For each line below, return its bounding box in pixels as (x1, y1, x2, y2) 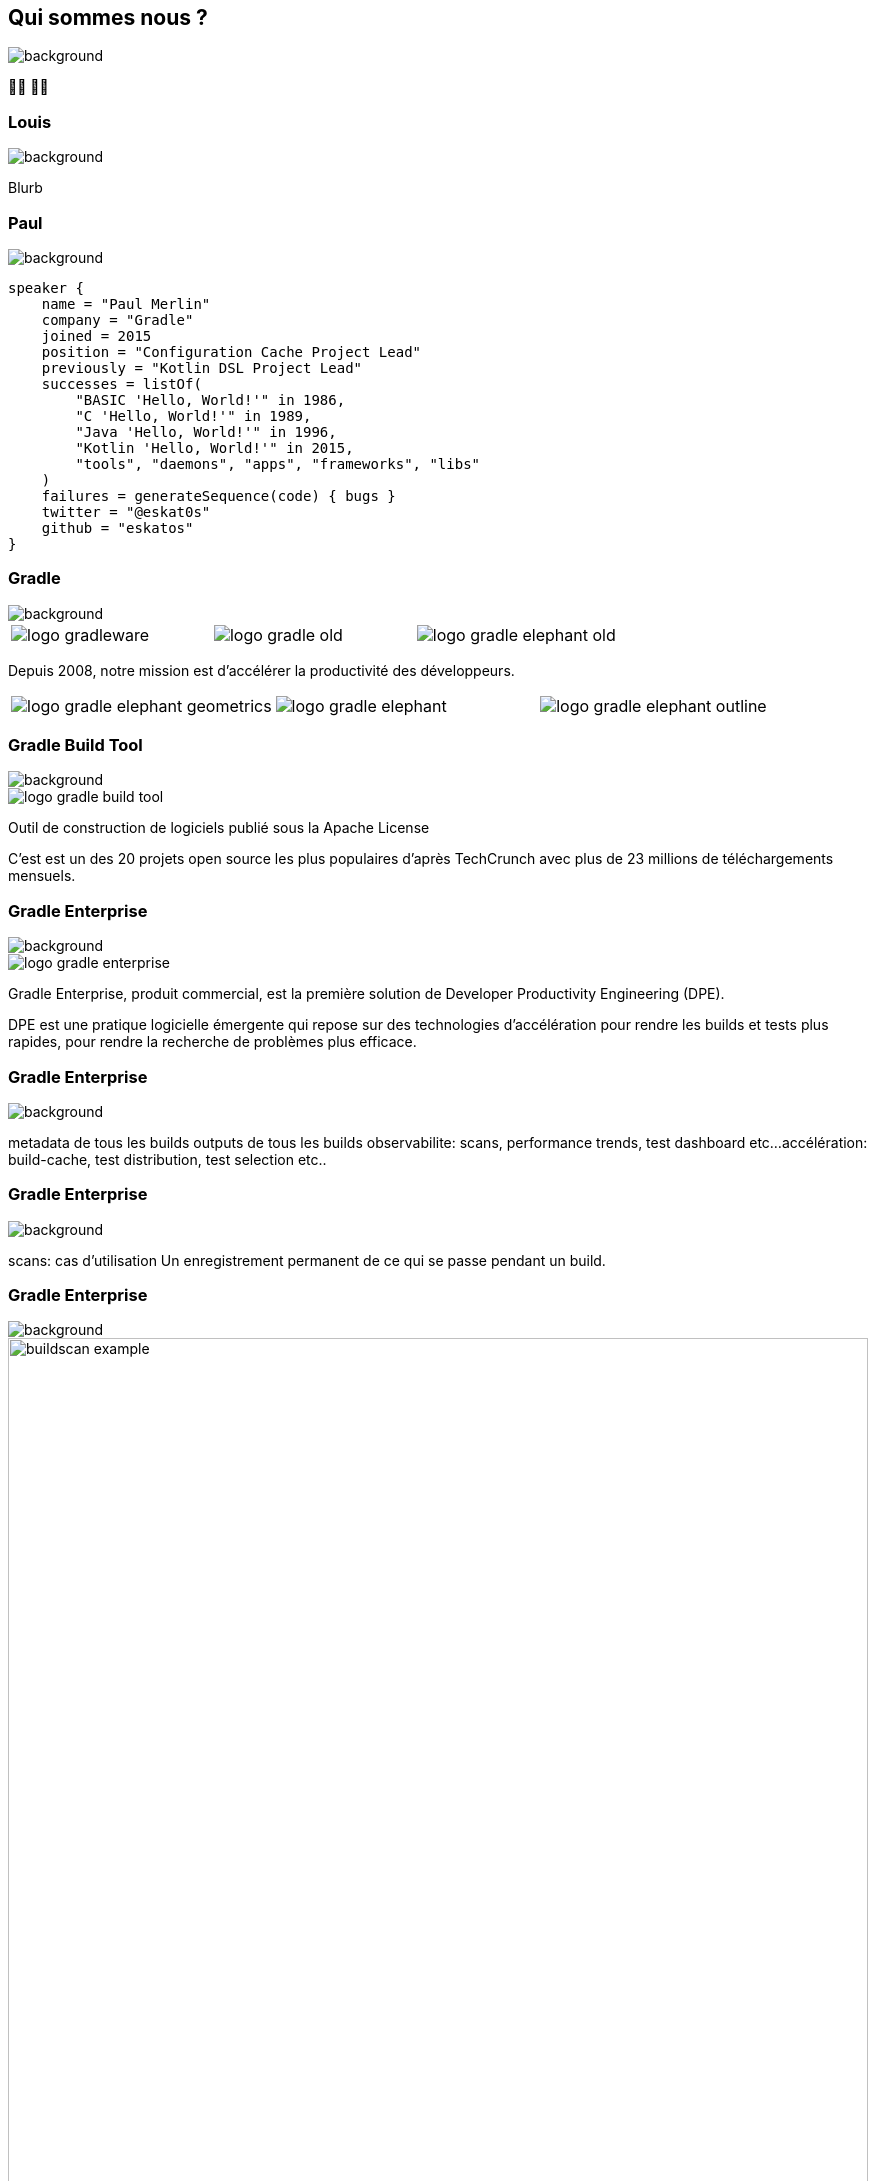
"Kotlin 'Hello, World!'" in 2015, (75, 439, 354, 456)
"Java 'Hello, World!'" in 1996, (75, 423, 337, 440)
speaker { (8, 279, 84, 296)
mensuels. (8, 867, 76, 885)
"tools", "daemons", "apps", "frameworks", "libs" (75, 455, 481, 472)
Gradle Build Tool (8, 735, 143, 756)
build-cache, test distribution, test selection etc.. (8, 1150, 327, 1168)
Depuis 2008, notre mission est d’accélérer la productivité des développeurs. (8, 661, 515, 679)
